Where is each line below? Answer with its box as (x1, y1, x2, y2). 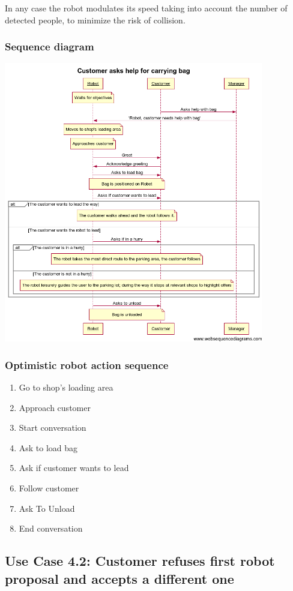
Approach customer (19, 401, 91, 413)
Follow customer (19, 482, 79, 494)
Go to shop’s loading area (19, 381, 113, 394)
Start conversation (19, 421, 86, 434)
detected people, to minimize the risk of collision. (5, 13, 186, 26)
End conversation (19, 522, 83, 535)
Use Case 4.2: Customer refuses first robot (5, 551, 275, 570)
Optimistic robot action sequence (5, 357, 169, 372)
